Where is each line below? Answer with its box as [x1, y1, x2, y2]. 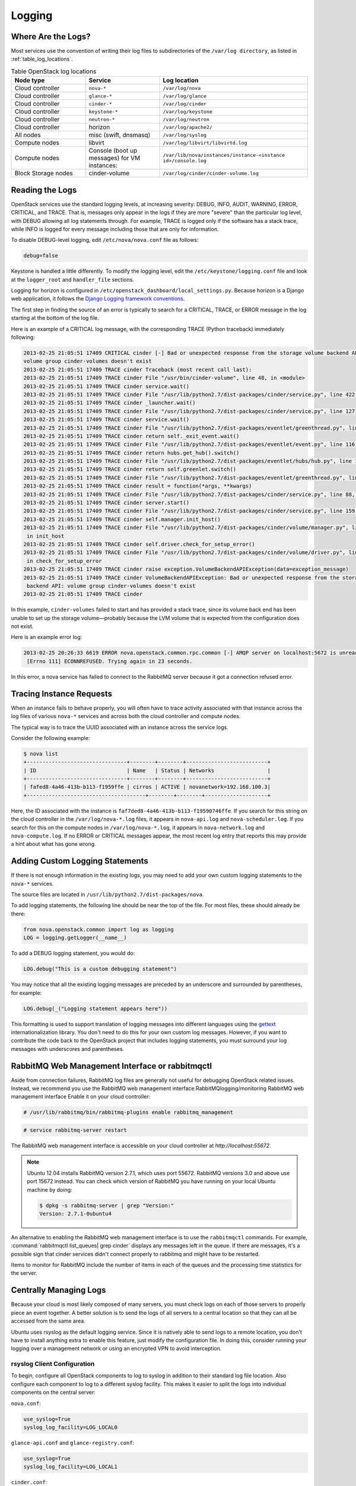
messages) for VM [88, 154, 141, 162]
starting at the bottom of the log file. [11, 314, 100, 322]
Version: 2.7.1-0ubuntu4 [39, 1210, 112, 1217]
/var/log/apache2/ [163, 124, 213, 130]
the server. [11, 1270, 38, 1277]
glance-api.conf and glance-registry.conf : [11, 1439, 135, 1446]
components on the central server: [11, 1389, 96, 1396]
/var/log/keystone [163, 108, 213, 115]
